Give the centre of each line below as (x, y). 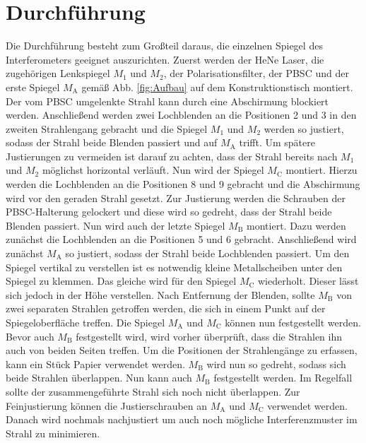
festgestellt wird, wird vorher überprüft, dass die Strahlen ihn (209, 336)
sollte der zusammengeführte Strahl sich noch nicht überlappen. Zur (153, 391)
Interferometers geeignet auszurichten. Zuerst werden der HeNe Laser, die (165, 59)
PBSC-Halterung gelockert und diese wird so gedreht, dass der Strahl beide (169, 212)
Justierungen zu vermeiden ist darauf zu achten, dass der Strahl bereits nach (172, 156)
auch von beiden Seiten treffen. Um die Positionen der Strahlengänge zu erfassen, (182, 350)
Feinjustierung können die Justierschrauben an (107, 405)
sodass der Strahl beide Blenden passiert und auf (112, 142)
